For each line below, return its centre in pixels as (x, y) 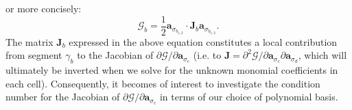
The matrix (30, 41)
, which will (322, 55)
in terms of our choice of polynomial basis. (249, 97)
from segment (34, 55)
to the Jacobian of (115, 55)
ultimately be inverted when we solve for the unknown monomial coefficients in (172, 70)
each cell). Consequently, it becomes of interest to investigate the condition (163, 83)
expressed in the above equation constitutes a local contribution (203, 41)
